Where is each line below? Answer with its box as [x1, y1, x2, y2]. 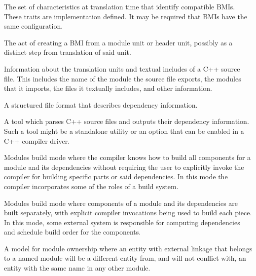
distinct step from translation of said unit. [4, 47, 131, 57]
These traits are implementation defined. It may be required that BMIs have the [4, 11, 247, 21]
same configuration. [4, 21, 63, 31]
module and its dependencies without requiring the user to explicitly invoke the [4, 161, 244, 172]
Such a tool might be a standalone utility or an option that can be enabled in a [4, 125, 244, 136]
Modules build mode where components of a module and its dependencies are [4, 197, 238, 208]
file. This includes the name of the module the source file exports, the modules [4, 73, 241, 83]
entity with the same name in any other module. [4, 263, 150, 273]
